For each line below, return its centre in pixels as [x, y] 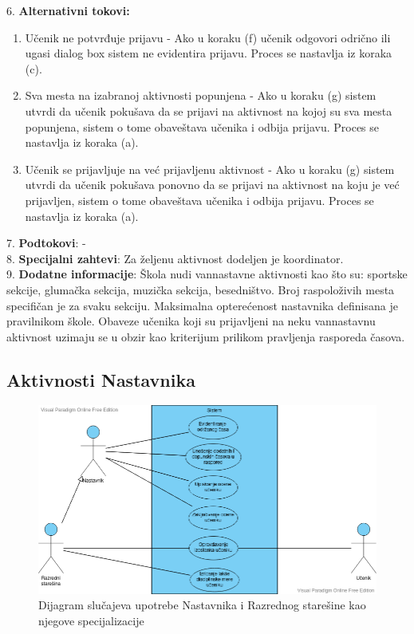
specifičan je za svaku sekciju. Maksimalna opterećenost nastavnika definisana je [202, 305]
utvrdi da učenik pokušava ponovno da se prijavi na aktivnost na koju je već [212, 185]
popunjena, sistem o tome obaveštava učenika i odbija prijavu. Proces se [202, 126]
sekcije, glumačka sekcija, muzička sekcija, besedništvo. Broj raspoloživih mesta [201, 289]
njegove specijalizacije [91, 620]
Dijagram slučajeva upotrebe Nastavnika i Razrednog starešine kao [202, 605]
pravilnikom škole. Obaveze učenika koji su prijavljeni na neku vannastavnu [191, 321]
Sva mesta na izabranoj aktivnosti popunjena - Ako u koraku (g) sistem [201, 95]
